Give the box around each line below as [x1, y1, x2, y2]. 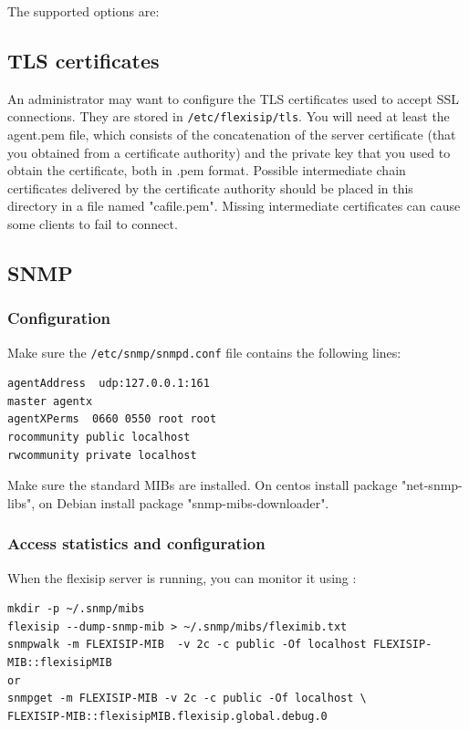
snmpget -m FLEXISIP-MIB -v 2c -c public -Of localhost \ [7, 692, 367, 705]
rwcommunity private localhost [7, 448, 197, 462]
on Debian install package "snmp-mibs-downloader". [38, 493, 329, 512]
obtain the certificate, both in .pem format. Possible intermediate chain [7, 161, 406, 180]
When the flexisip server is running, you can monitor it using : [7, 568, 357, 587]
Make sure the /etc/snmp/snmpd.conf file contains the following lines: [7, 342, 401, 361]
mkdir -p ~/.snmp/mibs [7, 602, 145, 616]
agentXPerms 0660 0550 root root [7, 412, 217, 426]
